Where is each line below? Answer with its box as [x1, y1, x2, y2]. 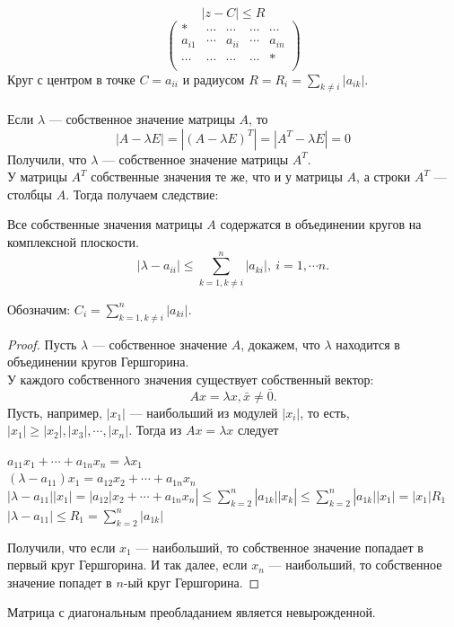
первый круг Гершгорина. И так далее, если [7, 555, 248, 574]
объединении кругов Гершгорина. [7, 352, 189, 371]
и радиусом [182, 69, 245, 88]
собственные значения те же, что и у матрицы [91, 167, 343, 186]
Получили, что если [7, 537, 116, 556]
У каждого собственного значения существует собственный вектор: [7, 369, 374, 388]
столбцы [7, 184, 52, 203]
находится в [336, 334, 400, 353]
